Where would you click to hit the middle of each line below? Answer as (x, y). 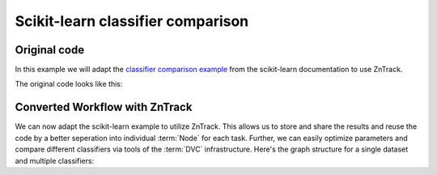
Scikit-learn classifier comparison (132, 21)
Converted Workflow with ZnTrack (104, 107)
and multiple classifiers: (55, 160)
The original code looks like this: (69, 84)
